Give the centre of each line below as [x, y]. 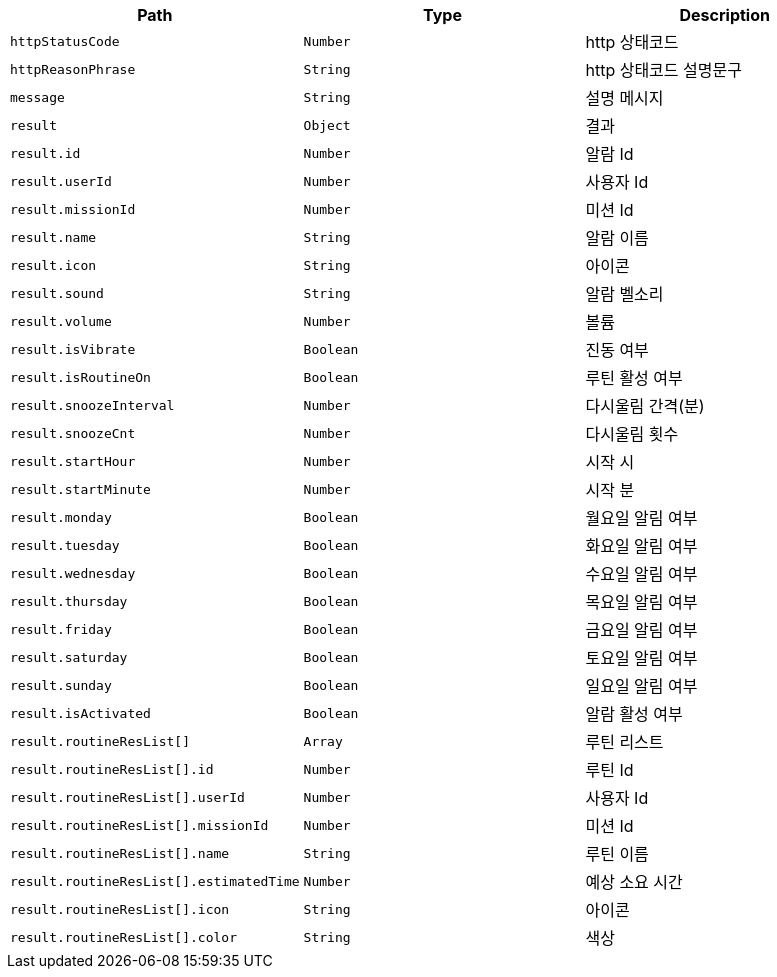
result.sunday [61, 685]
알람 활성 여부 [634, 714]
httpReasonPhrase [73, 69]
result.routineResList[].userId [127, 797]
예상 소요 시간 [634, 882]
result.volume [61, 321]
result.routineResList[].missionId [139, 825]
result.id [45, 153]
